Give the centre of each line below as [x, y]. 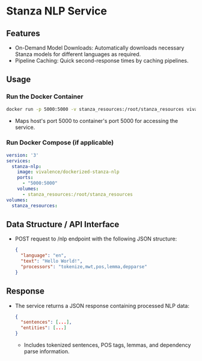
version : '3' [23, 155]
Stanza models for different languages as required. [78, 54]
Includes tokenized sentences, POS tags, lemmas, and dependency [107, 345]
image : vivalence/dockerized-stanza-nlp [68, 172]
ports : [25, 178]
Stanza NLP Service [57, 11]
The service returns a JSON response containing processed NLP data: [102, 306]
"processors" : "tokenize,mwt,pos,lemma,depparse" [84, 267]
